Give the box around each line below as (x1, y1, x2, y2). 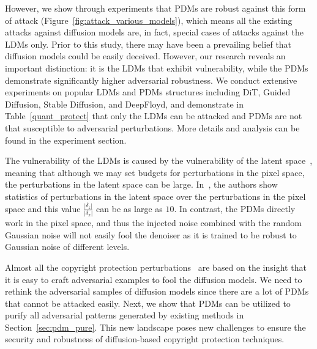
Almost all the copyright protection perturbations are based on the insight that (5, 260, 307, 273)
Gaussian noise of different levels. (5, 240, 130, 253)
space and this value (5, 202, 81, 215)
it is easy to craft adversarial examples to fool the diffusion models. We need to (5, 273, 302, 285)
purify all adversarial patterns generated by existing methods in (5, 309, 244, 321)
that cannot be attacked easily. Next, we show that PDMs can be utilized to (5, 296, 291, 309)
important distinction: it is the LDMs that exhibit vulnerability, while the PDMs (5, 61, 308, 74)
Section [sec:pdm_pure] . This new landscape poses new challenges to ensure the (5, 320, 306, 333)
